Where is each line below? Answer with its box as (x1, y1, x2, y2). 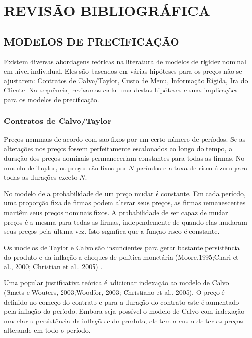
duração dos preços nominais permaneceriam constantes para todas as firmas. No (4, 153, 245, 163)
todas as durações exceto (4, 172, 78, 182)
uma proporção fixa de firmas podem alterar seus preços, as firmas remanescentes (4, 198, 246, 208)
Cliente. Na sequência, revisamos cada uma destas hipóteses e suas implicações (4, 85, 238, 95)
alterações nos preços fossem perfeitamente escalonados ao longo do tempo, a (4, 143, 233, 154)
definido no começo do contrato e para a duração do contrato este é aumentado (4, 296, 239, 307)
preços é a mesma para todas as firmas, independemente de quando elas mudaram (4, 216, 247, 227)
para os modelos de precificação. (4, 94, 99, 104)
